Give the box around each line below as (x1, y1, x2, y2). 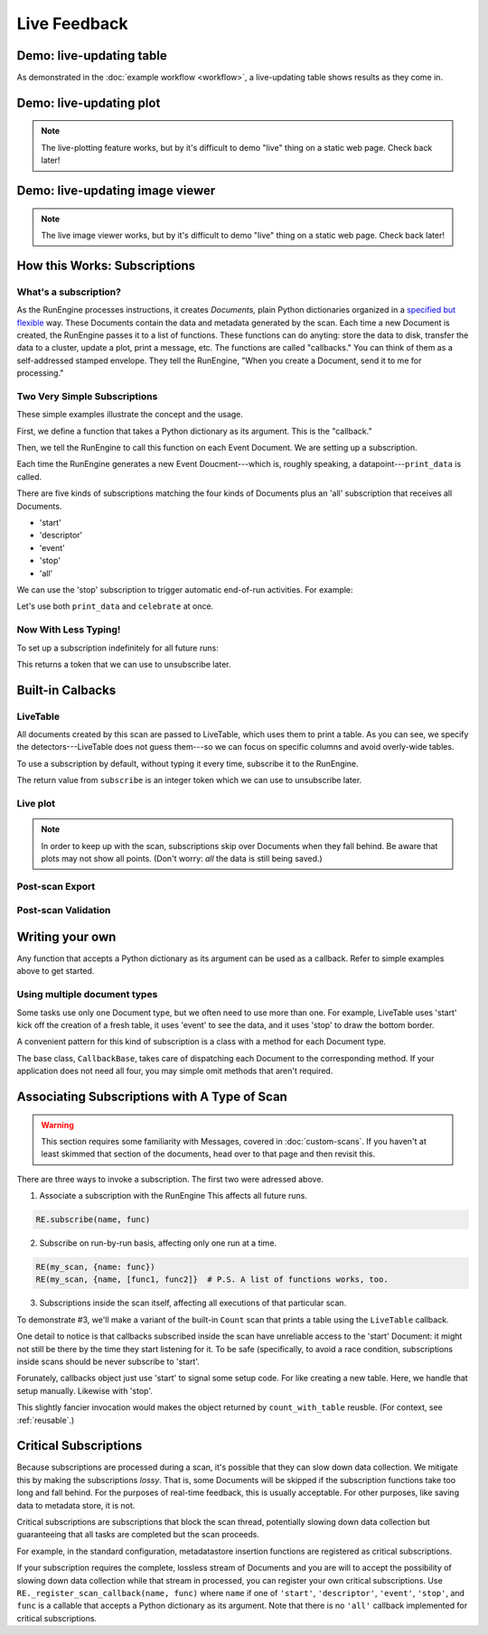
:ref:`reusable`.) (16, 1415, 75, 1425)
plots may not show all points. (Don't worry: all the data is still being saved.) (41, 853, 323, 864)
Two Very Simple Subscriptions (16, 389, 158, 402)
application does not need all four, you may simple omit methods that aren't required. (16, 1066, 333, 1077)
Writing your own (16, 929, 117, 944)
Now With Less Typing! (16, 623, 121, 636)
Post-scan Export (16, 880, 96, 892)
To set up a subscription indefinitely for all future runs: (16, 642, 219, 653)
